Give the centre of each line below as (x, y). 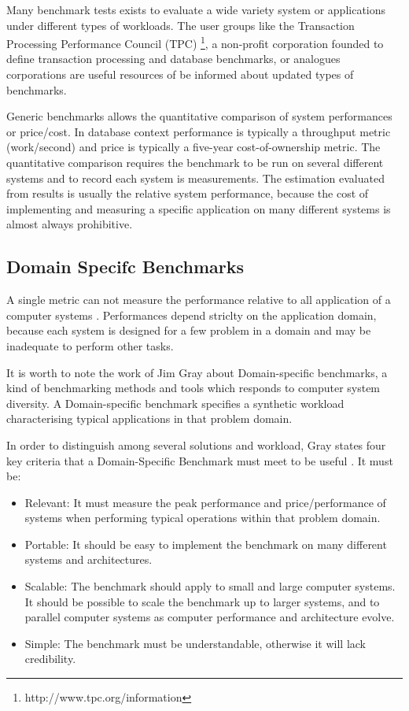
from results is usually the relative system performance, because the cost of (188, 193)
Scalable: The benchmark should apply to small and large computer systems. (210, 586)
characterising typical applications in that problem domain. (149, 418)
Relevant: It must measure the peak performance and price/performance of (205, 502)
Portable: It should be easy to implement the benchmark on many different (206, 544)
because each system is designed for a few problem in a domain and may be (189, 330)
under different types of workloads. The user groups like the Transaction (181, 25)
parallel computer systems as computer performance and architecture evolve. (210, 617)
